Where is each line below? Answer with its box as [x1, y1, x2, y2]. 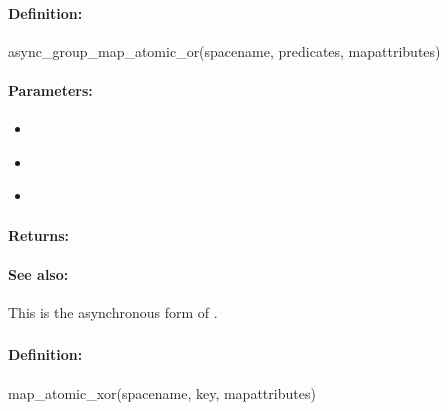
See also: [8, 263, 69, 284]
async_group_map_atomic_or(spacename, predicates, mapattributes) [8, 40, 441, 61]
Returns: [8, 224, 70, 245]
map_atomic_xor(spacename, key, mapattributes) [8, 382, 316, 403]
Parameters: [8, 79, 93, 100]
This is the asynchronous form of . [8, 301, 218, 322]
